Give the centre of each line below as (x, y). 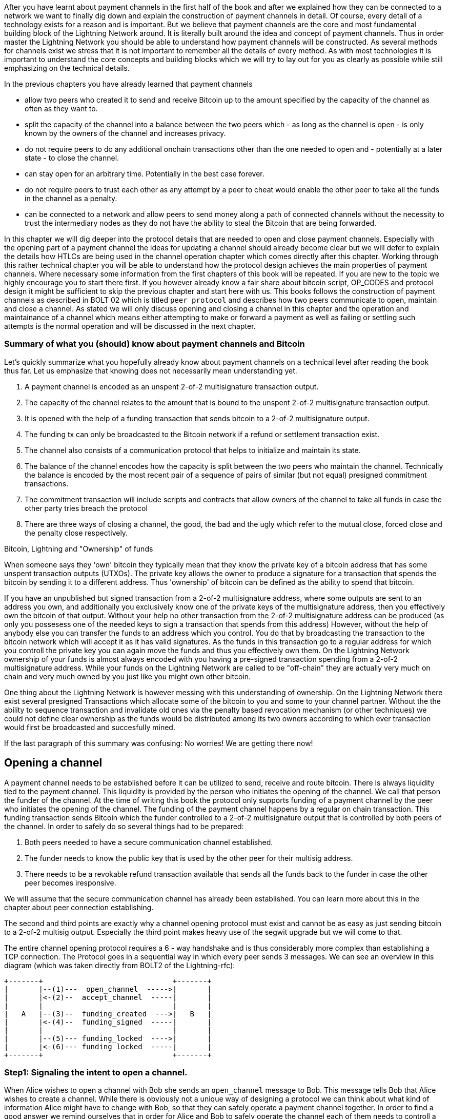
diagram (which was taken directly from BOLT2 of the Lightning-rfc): (120, 965)
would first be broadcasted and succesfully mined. (90, 727)
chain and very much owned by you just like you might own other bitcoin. (128, 676)
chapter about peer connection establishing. (79, 907)
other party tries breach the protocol (86, 508)
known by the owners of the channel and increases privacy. (125, 133)
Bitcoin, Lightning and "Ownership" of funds (79, 548)
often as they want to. (61, 109)
